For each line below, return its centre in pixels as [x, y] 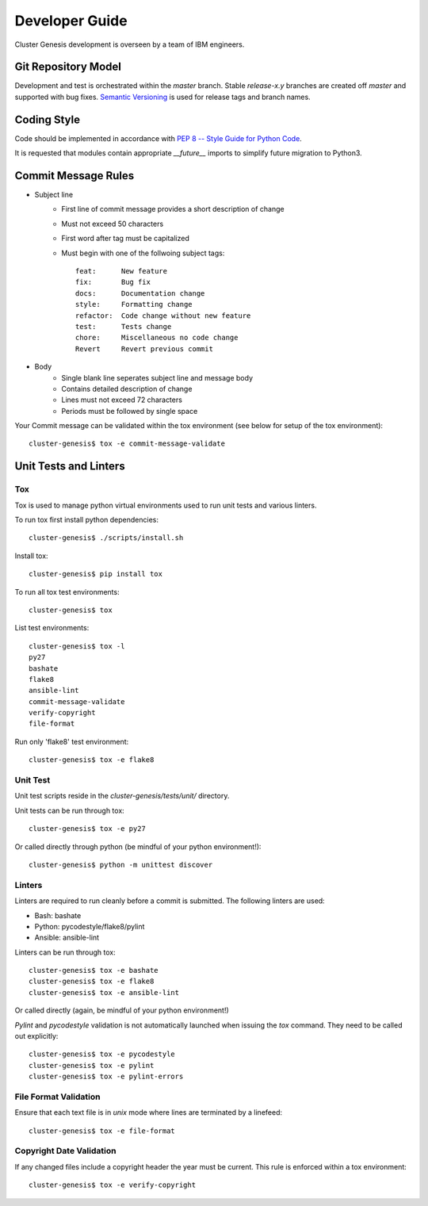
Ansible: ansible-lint [67, 938]
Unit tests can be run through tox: [69, 810]
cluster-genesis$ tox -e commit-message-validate [127, 444]
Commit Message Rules [75, 176]
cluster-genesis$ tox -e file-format [102, 1131]
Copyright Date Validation [65, 1151]
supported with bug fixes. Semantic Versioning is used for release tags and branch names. [162, 97]
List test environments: [52, 628]
